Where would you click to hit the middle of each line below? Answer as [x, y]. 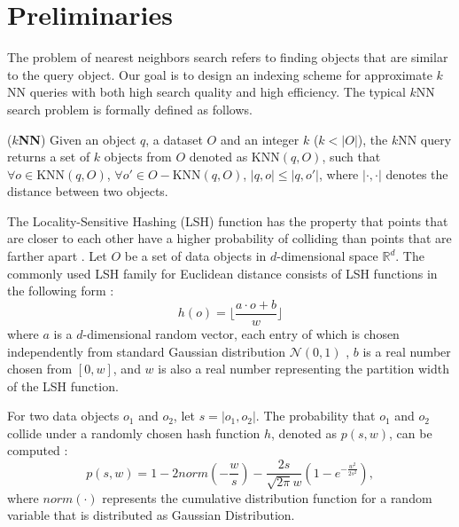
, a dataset [174, 139]
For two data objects [63, 416]
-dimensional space [327, 256]
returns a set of [49, 157]
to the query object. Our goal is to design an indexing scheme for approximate [220, 74]
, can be [411, 433]
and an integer [260, 139]
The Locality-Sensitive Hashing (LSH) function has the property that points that [228, 220]
